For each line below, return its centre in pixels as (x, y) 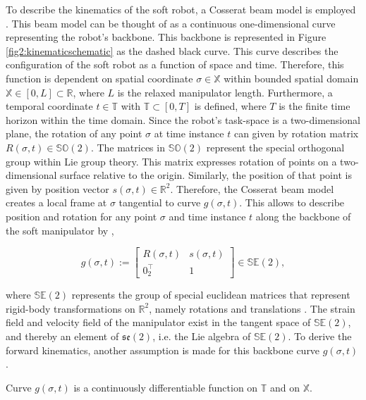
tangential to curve (160, 202)
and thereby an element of (62, 336)
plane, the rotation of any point (74, 133)
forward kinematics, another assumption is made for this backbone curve (163, 350)
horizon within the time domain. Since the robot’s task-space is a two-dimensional (183, 119)
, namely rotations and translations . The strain (252, 308)
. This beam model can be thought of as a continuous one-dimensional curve (171, 23)
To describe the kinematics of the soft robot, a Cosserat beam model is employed (181, 9)
